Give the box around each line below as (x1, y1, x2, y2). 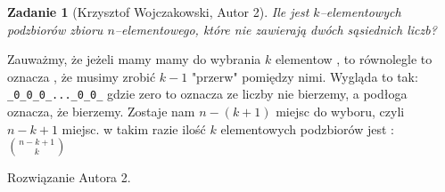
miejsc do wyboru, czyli (276, 102, 405, 121)
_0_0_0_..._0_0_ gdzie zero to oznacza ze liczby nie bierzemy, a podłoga (7, 84, 408, 103)
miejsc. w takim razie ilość (62, 119, 206, 138)
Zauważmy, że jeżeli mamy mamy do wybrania (7, 50, 261, 68)
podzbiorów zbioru (7, 20, 103, 38)
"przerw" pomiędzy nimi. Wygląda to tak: (191, 67, 418, 85)
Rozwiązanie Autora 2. (7, 168, 131, 187)
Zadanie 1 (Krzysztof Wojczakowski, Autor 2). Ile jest (7, 3, 309, 20)
